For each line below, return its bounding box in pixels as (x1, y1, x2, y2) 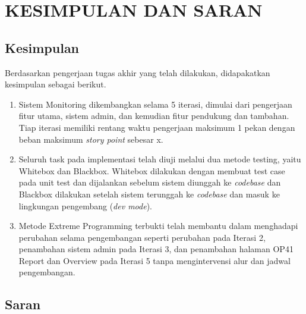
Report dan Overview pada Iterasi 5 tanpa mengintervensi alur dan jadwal (18, 254, 291, 266)
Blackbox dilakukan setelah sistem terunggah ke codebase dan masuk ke (18, 187, 280, 200)
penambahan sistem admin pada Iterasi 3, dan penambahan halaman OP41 (18, 243, 294, 255)
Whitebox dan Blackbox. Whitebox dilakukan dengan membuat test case (18, 164, 285, 177)
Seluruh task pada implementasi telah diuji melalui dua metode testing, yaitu (18, 153, 301, 165)
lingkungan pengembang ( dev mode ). (18, 199, 152, 212)
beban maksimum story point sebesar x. (18, 133, 163, 145)
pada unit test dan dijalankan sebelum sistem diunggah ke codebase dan (18, 176, 281, 189)
